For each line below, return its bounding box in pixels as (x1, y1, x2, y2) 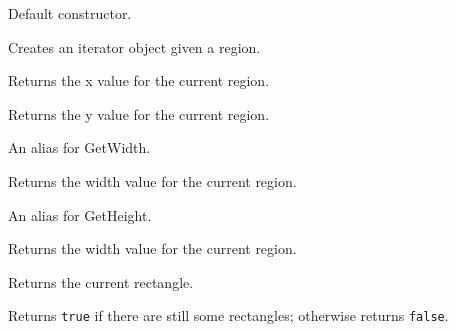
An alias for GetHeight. (8, 204, 152, 225)
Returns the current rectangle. (8, 271, 194, 292)
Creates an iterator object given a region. (8, 36, 261, 57)
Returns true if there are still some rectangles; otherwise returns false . (8, 305, 449, 326)
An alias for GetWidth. (8, 137, 151, 158)
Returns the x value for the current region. (8, 70, 270, 91)
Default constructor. (8, 3, 132, 23)
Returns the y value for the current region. (8, 103, 270, 124)
